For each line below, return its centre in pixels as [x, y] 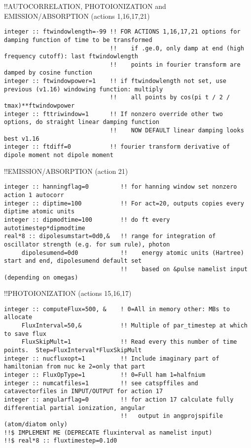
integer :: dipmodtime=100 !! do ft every [87, 220]
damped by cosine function [48, 73]
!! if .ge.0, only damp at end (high [177, 48]
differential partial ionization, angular [75, 408]
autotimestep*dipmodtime [45, 228]
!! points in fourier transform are [175, 64]
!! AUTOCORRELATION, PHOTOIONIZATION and [85, 6]
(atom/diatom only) [36, 424]
